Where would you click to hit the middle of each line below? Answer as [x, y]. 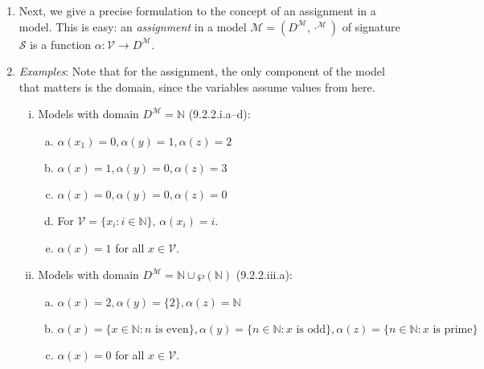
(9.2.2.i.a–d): [219, 114]
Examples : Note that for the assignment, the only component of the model [202, 71]
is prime [453, 329]
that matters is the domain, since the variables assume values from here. [197, 86]
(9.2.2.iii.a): [264, 275]
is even [172, 329]
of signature [371, 26]
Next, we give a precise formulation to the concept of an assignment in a [197, 10]
